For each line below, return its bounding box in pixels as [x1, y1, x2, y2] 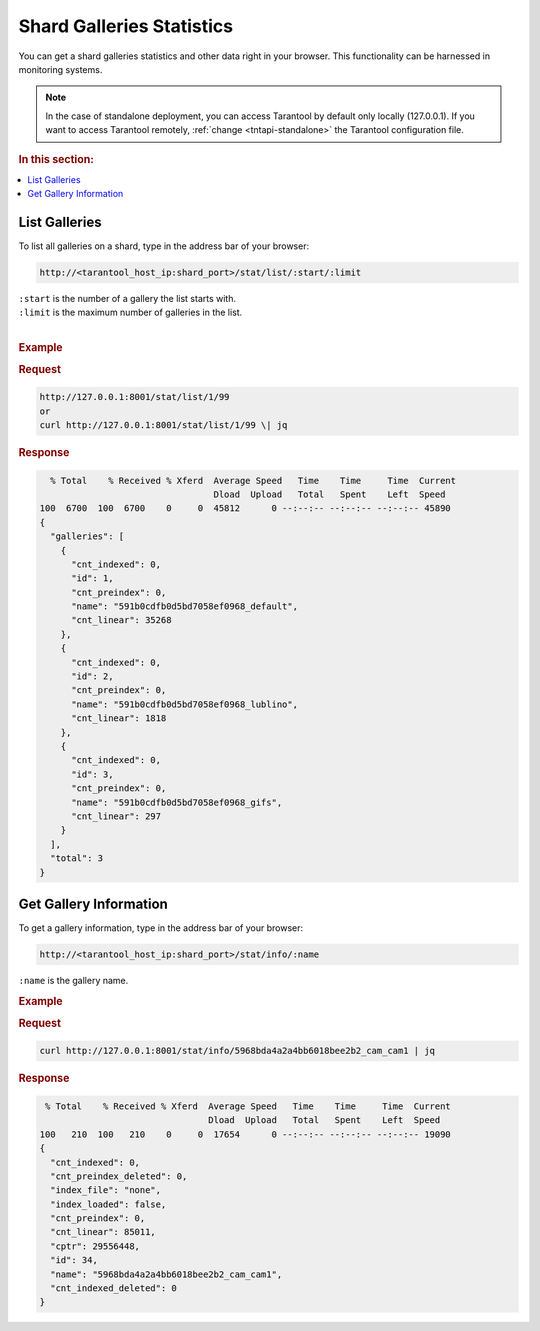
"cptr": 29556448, [50, 1240, 140, 1252]
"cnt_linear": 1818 [71, 713, 167, 724]
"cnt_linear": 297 [71, 810, 162, 822]
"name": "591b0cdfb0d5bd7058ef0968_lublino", [71, 698, 299, 710]
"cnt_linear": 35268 [71, 615, 172, 626]
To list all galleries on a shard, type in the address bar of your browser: [18, 240, 310, 252]
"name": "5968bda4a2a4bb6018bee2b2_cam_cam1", [50, 1268, 283, 1280]
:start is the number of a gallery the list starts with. [18, 293, 237, 305]
